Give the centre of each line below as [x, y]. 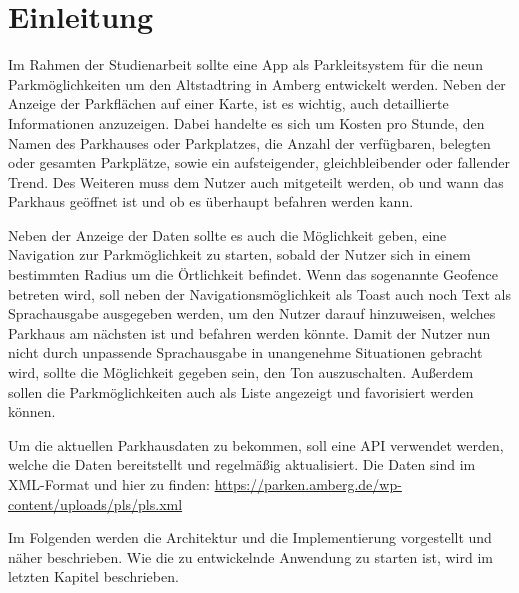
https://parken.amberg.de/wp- [308, 484]
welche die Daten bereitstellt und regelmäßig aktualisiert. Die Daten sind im [242, 464]
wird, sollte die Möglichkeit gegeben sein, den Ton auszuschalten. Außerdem [241, 372]
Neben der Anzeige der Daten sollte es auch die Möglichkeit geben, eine [227, 234]
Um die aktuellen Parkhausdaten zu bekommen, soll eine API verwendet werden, [256, 444]
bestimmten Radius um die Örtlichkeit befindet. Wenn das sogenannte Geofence [253, 274]
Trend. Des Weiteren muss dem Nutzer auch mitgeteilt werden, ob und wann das [256, 181]
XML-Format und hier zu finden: [109, 484]
